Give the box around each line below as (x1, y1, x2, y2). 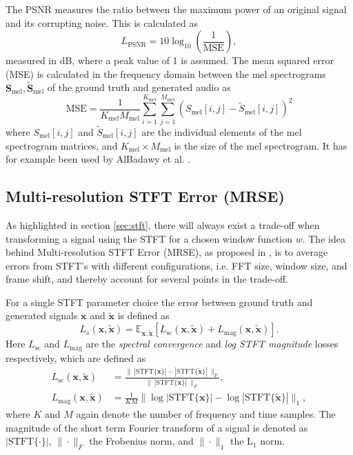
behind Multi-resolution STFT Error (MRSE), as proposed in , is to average (6, 245, 328, 259)
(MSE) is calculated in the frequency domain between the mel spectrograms (6, 66, 326, 81)
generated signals (6, 308, 78, 323)
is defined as (117, 308, 170, 323)
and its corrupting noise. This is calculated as (6, 15, 198, 30)
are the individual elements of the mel (141, 124, 302, 139)
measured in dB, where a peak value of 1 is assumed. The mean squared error (6, 53, 334, 68)
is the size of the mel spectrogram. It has (174, 138, 347, 152)
